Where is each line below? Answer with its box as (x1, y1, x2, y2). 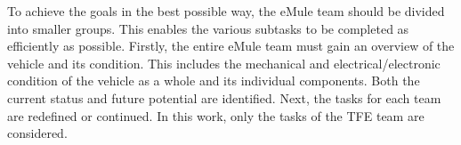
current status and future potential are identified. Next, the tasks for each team (7, 88, 441, 107)
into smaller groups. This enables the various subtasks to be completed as (7, 19, 409, 37)
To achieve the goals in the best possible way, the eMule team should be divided (7, 2, 445, 20)
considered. (7, 124, 68, 142)
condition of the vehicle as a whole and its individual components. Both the (7, 71, 420, 90)
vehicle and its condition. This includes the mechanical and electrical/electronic (7, 53, 441, 72)
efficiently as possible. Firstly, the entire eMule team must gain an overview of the (7, 36, 455, 55)
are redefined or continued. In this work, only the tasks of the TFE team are (7, 106, 425, 125)
